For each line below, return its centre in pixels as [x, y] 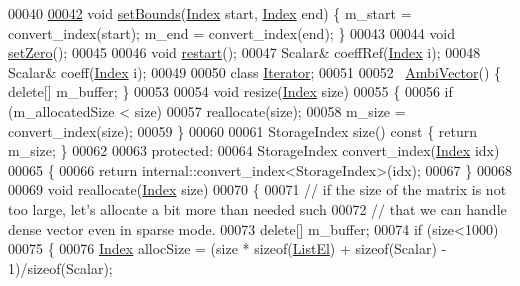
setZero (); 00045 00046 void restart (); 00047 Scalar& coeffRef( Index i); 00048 [244, 52]
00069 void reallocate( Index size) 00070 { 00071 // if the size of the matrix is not [257, 189]
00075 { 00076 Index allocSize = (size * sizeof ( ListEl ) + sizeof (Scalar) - [227, 248]
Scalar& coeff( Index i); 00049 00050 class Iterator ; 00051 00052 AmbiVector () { [255, 71]
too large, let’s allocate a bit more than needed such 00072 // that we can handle [257, 208]
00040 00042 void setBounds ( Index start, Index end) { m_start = [210, 13]
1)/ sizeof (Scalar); [60, 267]
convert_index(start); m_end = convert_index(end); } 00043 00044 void [232, 32]
